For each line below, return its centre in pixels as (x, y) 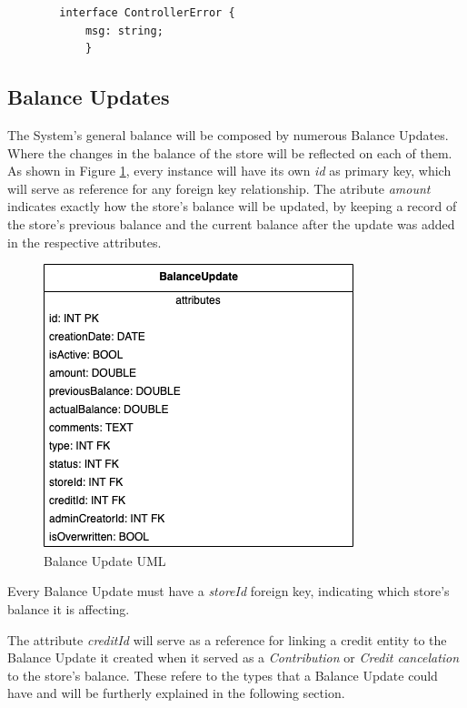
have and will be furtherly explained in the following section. (176, 693)
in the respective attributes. (84, 242)
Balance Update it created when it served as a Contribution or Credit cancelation (233, 657)
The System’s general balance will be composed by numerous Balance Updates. (228, 134)
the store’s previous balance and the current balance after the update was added (231, 223)
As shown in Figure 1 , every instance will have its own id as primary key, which (229, 171)
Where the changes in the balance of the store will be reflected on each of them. (230, 152)
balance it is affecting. (69, 608)
